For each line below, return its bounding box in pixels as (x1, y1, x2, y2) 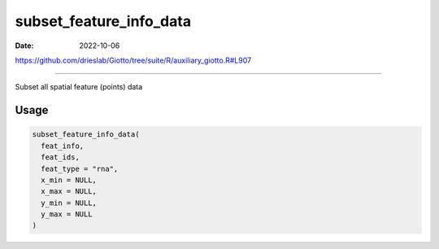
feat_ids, (41, 153, 80, 162)
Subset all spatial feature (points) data (15, 82, 143, 92)
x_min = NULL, (41, 175, 98, 185)
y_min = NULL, (41, 198, 98, 207)
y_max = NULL (41, 210, 93, 219)
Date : (15, 41, 34, 50)
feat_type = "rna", (41, 164, 119, 173)
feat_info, (41, 141, 85, 151)
